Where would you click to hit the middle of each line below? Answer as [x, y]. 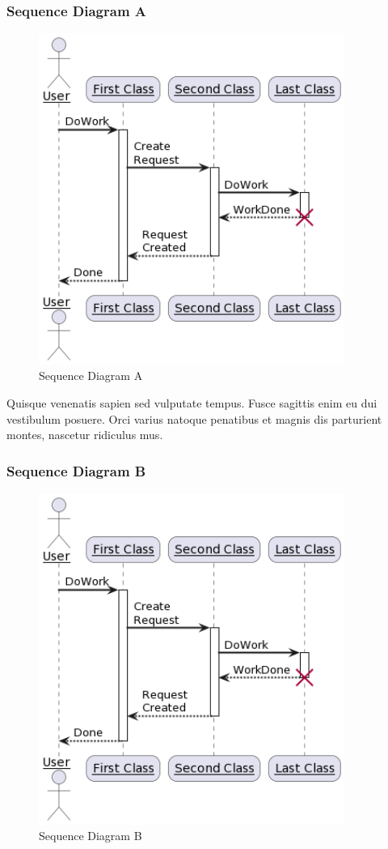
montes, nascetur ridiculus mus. [85, 435]
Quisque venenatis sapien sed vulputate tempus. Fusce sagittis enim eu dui [192, 403]
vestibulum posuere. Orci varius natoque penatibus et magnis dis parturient [194, 418]
